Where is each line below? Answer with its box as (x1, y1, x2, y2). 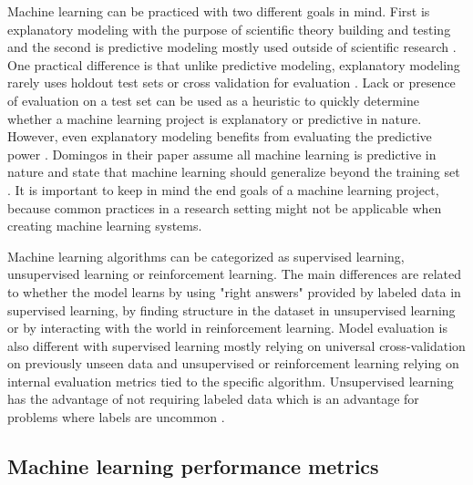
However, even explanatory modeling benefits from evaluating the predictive (7, 127, 432, 146)
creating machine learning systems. (7, 216, 202, 235)
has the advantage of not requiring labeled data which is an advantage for (7, 389, 419, 408)
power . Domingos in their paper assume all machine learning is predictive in (7, 144, 437, 163)
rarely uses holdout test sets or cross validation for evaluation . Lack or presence (7, 73, 456, 92)
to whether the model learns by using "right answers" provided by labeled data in (7, 282, 461, 301)
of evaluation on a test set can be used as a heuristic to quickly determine (7, 90, 419, 109)
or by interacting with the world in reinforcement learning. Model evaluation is (7, 318, 447, 337)
